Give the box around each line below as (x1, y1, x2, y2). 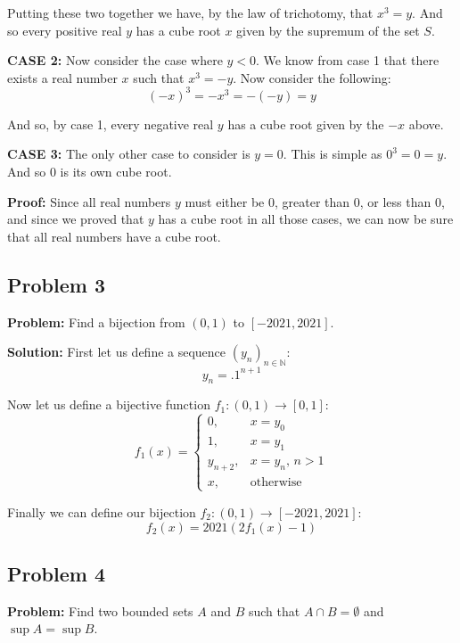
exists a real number (7, 68, 118, 87)
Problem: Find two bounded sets (7, 601, 193, 620)
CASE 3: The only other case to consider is (7, 144, 251, 163)
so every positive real (7, 21, 122, 39)
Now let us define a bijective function (7, 395, 210, 414)
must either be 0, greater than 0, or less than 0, (185, 192, 445, 210)
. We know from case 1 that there (256, 51, 439, 70)
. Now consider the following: (233, 68, 391, 87)
